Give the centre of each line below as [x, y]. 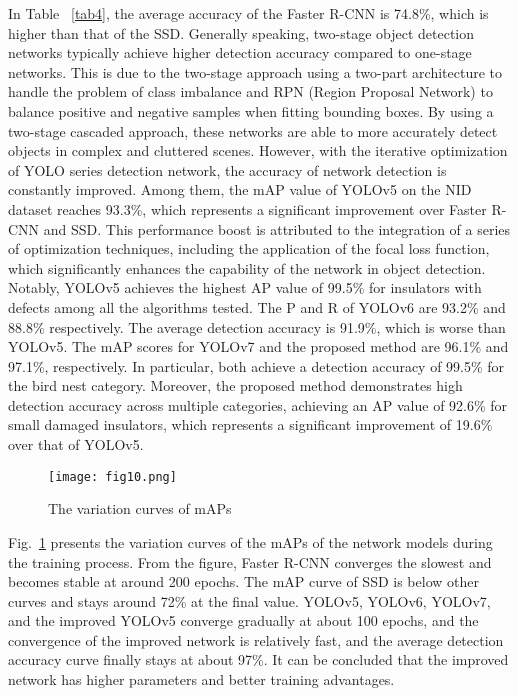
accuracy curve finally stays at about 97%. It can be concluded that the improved [258, 659]
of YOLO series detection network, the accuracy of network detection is [227, 169]
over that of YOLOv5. [76, 444]
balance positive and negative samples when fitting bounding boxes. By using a [251, 110]
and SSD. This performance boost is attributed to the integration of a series [277, 228]
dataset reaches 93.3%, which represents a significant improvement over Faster [247, 208]
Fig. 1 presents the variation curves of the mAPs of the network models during [250, 541]
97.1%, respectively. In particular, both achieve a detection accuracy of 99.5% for [256, 365]
